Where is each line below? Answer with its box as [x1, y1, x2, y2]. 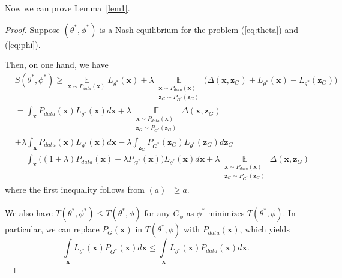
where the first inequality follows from [5, 183, 145, 195]
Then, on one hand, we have [5, 58, 109, 71]
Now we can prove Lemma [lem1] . [5, 2, 130, 14]
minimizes [208, 207, 245, 219]
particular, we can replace [5, 223, 100, 235]
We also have [5, 207, 53, 219]
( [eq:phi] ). [5, 38, 41, 50]
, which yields [239, 223, 290, 235]
